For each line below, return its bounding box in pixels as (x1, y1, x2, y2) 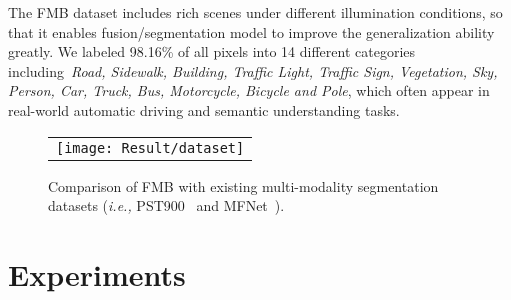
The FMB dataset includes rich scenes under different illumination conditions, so (8, 2, 503, 22)
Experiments (8, 253, 186, 294)
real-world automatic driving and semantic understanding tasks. (8, 99, 400, 120)
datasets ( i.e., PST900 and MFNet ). (48, 195, 285, 216)
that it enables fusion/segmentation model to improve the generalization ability (8, 21, 495, 42)
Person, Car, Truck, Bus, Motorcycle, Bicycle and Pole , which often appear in (8, 80, 490, 101)
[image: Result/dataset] (56, 139, 245, 156)
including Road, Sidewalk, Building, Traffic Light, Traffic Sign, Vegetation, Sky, (8, 60, 498, 81)
